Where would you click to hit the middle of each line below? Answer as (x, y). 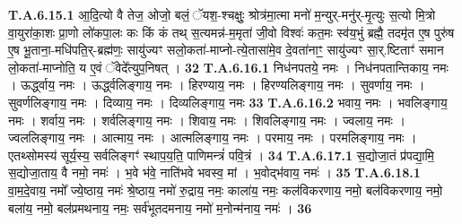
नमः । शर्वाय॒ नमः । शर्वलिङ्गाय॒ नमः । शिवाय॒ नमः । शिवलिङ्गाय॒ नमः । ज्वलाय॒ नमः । (207, 120)
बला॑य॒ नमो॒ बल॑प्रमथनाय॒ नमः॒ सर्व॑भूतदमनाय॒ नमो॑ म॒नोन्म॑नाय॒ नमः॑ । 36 (160, 207)
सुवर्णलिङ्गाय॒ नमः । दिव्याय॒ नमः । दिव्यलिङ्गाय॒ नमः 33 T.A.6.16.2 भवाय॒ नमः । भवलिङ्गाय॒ (228, 102)
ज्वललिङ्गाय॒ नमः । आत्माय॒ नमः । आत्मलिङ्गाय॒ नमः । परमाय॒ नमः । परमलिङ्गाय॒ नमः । (213, 138)
